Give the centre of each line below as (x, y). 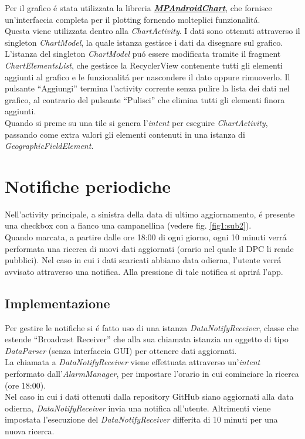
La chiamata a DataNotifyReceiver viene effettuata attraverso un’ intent (133, 362)
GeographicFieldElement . (49, 146)
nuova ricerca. (30, 431)
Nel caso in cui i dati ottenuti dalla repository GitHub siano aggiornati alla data (149, 397)
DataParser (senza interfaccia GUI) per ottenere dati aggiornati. (121, 350)
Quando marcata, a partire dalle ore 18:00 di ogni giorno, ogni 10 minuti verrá (146, 237)
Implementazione (57, 303)
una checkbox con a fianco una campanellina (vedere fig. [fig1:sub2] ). (128, 225)
